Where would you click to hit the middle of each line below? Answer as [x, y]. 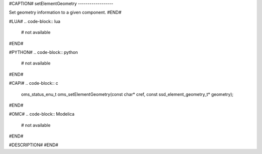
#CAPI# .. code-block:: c [33, 83]
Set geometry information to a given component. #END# [65, 13]
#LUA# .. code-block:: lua [35, 21]
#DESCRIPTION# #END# [33, 145]
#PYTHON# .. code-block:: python [43, 52]
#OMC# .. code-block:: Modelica [42, 114]
